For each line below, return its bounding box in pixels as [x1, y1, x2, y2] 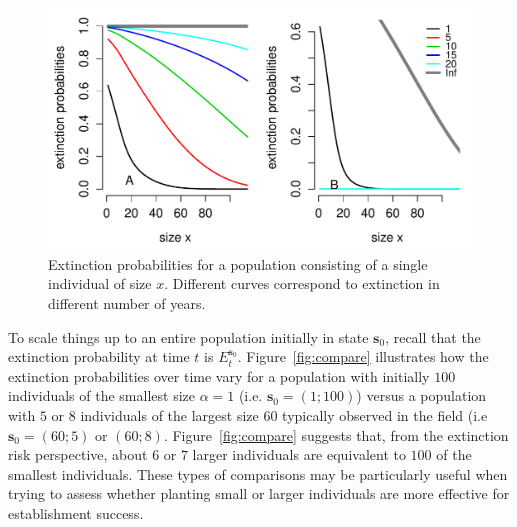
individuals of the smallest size [8, 385, 195, 406]
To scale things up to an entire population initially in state [8, 326, 369, 347]
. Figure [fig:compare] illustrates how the [237, 346, 489, 367]
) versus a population [356, 385, 487, 406]
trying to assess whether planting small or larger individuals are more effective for [8, 483, 510, 504]
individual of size [48, 273, 152, 294]
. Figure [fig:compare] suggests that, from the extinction [163, 424, 509, 445]
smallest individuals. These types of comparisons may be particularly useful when [8, 463, 508, 484]
